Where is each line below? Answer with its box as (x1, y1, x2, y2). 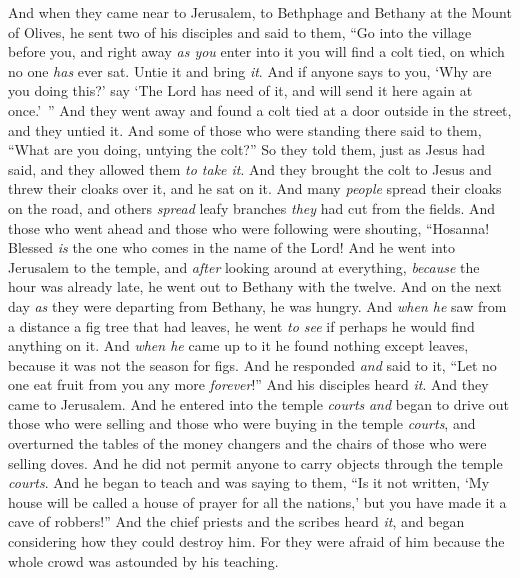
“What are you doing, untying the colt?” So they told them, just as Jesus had (8, 139, 485, 160)
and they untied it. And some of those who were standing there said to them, (8, 119, 482, 140)
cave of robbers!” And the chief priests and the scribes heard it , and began (8, 511, 465, 532)
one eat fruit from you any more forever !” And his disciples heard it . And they (8, 374, 489, 395)
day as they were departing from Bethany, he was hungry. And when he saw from (8, 295, 507, 316)
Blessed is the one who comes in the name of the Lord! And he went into (8, 237, 455, 258)
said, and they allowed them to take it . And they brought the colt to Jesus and (8, 158, 492, 179)
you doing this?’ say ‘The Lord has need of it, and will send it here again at (8, 80, 473, 101)
